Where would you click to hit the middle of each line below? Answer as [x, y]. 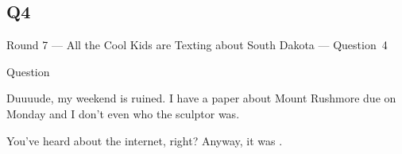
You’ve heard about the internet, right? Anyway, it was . [145, 140]
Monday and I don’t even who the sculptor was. [123, 113]
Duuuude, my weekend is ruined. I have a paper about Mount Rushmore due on [201, 98]
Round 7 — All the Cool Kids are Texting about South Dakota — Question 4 [197, 45]
